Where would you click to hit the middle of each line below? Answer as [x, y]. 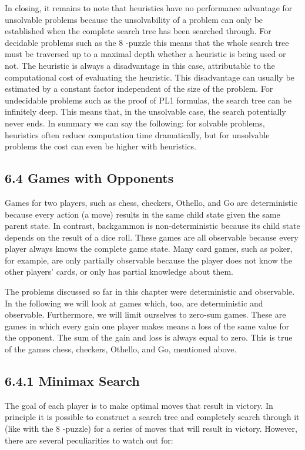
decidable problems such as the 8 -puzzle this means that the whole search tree [147, 42]
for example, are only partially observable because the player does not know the [148, 260]
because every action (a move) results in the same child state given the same [143, 214]
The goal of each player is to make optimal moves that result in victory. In [139, 405]
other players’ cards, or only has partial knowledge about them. [119, 271]
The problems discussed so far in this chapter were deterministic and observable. [150, 291]
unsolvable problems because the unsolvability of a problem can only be [134, 19]
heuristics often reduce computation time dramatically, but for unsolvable [137, 134]
